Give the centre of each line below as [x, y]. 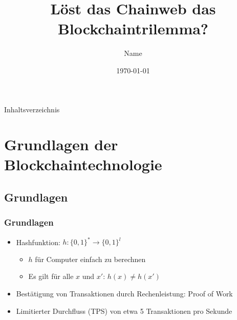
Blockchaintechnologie [83, 164]
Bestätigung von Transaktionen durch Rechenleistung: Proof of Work [124, 293]
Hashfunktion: [38, 242]
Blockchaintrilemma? [133, 28]
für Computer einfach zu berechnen [90, 259]
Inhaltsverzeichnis [32, 109]
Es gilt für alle [51, 276]
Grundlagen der [61, 144]
